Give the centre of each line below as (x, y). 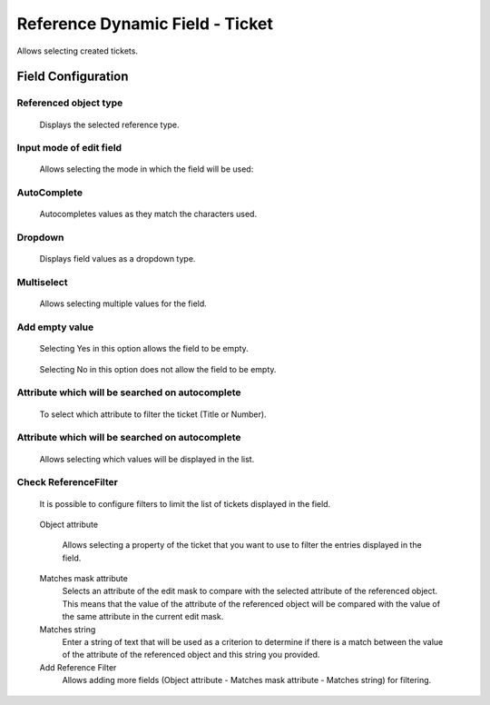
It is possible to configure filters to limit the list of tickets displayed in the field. (185, 503)
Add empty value (55, 327)
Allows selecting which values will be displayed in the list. (147, 459)
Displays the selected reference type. (110, 124)
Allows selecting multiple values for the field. (123, 303)
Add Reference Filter (78, 667)
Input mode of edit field (69, 148)
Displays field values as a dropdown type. (118, 259)
